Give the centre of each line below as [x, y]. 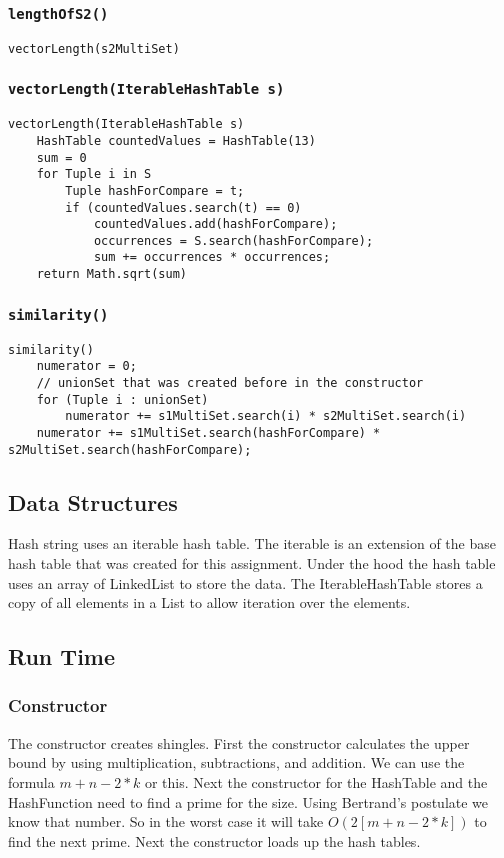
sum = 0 [61, 157]
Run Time [62, 656]
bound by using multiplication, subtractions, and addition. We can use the [236, 762]
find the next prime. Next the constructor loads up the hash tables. [214, 840]
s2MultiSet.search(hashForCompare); [130, 449]
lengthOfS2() [58, 13]
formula [31, 781]
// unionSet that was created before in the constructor [230, 382]
